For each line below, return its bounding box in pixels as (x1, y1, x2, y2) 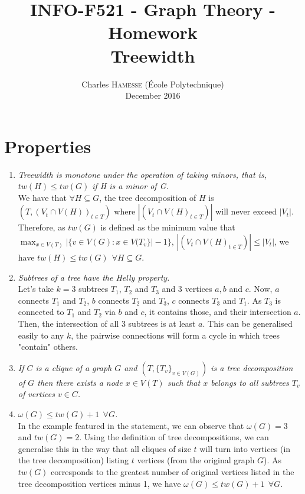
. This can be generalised (202, 317, 293, 329)
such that (167, 376, 201, 388)
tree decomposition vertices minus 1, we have (18, 477, 181, 489)
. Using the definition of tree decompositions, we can (79, 431, 269, 443)
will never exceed (215, 205, 277, 217)
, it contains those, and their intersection (144, 305, 291, 318)
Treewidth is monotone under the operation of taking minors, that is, (18, 168, 267, 180)
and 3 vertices (162, 282, 212, 295)
